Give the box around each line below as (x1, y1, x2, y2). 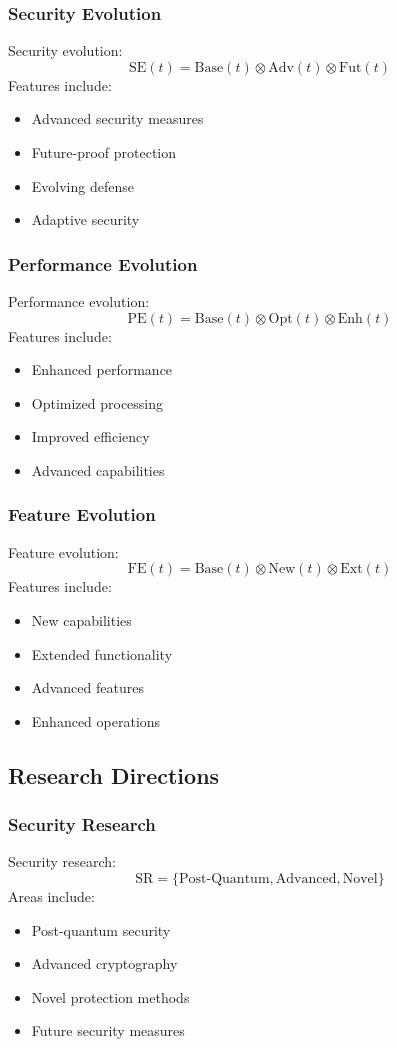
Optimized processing (31, 392, 164, 413)
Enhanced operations (31, 710, 161, 731)
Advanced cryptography (31, 953, 178, 974)
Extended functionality (31, 643, 173, 664)
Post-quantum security (31, 919, 171, 940)
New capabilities (31, 609, 132, 630)
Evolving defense (31, 175, 134, 196)
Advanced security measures (31, 108, 204, 129)
